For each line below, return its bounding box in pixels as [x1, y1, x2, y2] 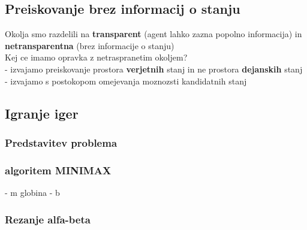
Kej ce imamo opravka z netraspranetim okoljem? [5, 51, 188, 63]
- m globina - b [5, 186, 60, 199]
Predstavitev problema [5, 135, 118, 150]
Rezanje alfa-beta [5, 211, 91, 226]
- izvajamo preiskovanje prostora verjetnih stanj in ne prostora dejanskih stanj [5, 62, 303, 75]
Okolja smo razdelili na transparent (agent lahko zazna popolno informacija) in [5, 28, 302, 40]
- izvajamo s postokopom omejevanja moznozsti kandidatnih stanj [5, 74, 247, 87]
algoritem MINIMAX [5, 162, 112, 177]
